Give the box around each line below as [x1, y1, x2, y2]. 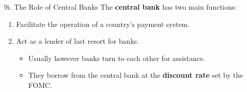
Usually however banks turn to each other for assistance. [28, 52, 205, 63]
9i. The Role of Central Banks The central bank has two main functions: [4, 2, 237, 12]
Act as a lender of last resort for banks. [16, 36, 139, 46]
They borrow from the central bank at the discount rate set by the [28, 70, 243, 80]
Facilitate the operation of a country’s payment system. [16, 18, 190, 29]
